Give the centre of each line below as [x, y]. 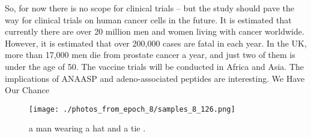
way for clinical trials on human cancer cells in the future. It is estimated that [148, 19]
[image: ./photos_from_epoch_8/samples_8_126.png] [132, 109]
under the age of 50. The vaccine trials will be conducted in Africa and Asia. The [155, 66]
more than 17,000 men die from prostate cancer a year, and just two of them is [150, 55]
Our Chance [27, 90]
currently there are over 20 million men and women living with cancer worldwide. [155, 31]
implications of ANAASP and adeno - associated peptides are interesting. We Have [155, 78]
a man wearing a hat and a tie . [87, 128]
